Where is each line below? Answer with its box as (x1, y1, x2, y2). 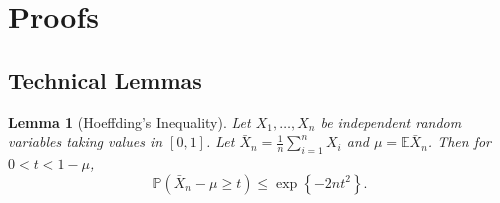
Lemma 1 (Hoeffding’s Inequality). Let (8, 111, 251, 132)
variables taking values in (8, 131, 163, 152)
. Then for (427, 131, 492, 152)
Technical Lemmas (8, 64, 202, 95)
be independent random (320, 111, 462, 132)
